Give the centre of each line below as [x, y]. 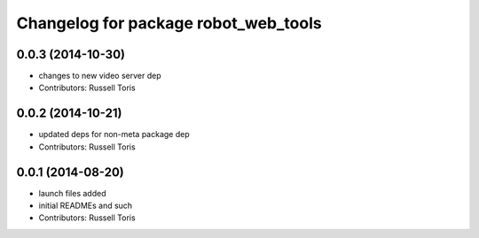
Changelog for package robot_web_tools [169, 23]
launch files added [72, 193]
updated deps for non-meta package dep [114, 134]
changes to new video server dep [100, 76]
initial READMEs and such [86, 206]
